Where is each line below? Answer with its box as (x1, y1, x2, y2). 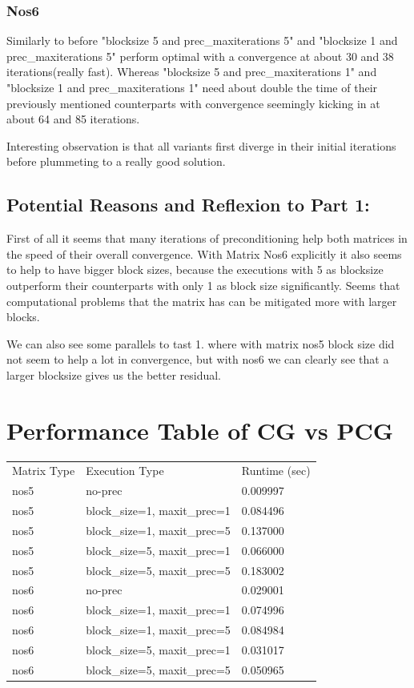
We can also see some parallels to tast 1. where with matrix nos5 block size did (6, 335, 395, 352)
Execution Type (86, 462, 164, 479)
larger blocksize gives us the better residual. (6, 366, 222, 383)
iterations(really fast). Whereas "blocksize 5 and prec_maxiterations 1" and (6, 63, 377, 80)
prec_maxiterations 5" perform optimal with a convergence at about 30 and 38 (6, 47, 394, 64)
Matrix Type (12, 462, 75, 479)
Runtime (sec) (241, 462, 311, 479)
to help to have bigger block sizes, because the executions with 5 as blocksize (6, 261, 384, 278)
